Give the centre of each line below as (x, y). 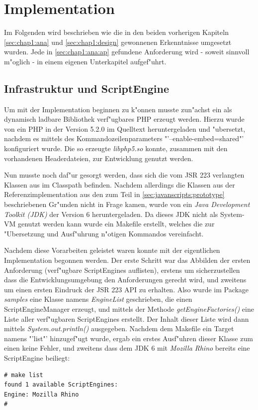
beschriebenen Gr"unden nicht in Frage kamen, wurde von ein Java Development (127, 204)
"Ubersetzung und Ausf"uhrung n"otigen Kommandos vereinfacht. (104, 233)
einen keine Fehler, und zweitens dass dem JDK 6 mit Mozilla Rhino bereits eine (127, 348)
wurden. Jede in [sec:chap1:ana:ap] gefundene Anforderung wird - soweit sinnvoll (127, 52)
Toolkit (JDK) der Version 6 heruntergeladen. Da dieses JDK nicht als (111, 214)
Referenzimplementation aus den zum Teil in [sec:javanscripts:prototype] (114, 194)
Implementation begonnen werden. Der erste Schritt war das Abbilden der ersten (127, 260)
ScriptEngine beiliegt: (37, 357)
